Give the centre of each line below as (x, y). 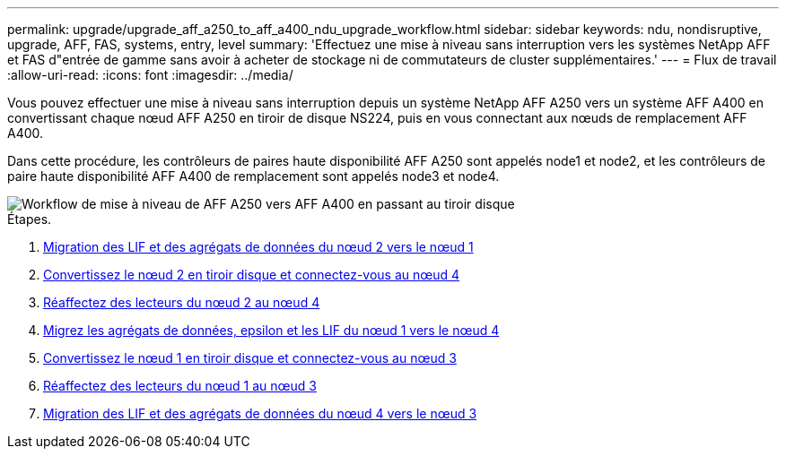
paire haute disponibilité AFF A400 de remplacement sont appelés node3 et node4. (253, 176)
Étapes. (30, 219)
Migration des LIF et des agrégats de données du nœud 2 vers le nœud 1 (258, 247)
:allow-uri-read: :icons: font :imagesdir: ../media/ (150, 75)
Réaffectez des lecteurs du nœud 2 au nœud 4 (182, 302)
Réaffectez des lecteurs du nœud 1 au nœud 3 (180, 386)
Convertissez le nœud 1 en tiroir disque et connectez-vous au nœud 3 (250, 358)
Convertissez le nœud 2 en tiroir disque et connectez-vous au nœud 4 (252, 275)
